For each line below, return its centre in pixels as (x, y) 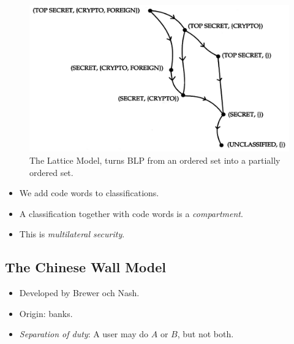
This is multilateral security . (72, 234)
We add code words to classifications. (89, 193)
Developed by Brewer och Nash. (79, 293)
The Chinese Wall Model (86, 267)
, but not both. (205, 334)
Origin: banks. (46, 313)
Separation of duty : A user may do (84, 334)
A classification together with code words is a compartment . (131, 213)
